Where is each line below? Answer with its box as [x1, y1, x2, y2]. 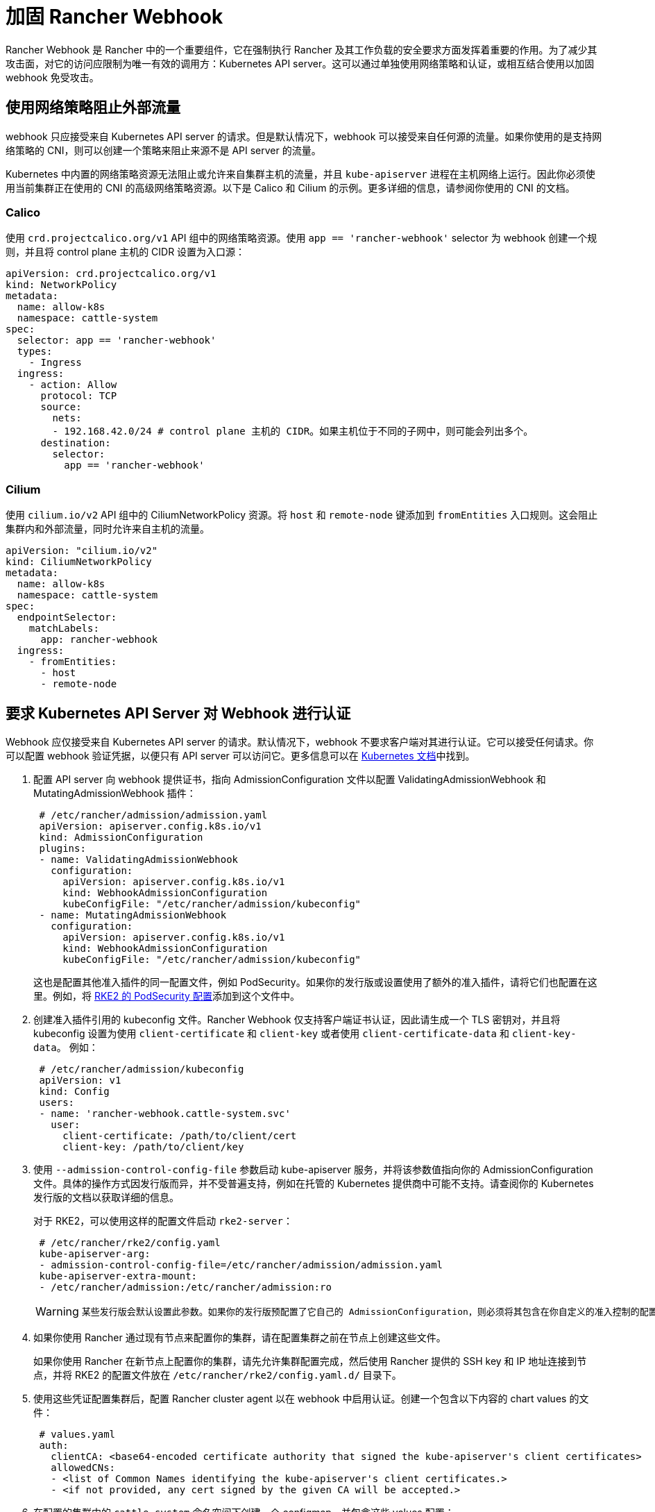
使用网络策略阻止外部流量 [6, 99, 180, 117]
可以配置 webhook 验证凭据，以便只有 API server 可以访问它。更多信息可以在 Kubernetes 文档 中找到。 [6, 749, 475, 762]
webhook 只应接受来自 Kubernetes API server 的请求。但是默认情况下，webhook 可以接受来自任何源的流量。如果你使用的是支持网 [6, 130, 602, 142]
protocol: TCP [40, 390, 117, 402]
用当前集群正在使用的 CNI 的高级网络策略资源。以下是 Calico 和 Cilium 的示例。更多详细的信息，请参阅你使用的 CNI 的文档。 [6, 181, 575, 194]
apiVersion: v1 [39, 1074, 121, 1086]
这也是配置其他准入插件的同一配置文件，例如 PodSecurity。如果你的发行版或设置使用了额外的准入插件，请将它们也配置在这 [33, 975, 597, 988]
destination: [40, 437, 111, 449]
